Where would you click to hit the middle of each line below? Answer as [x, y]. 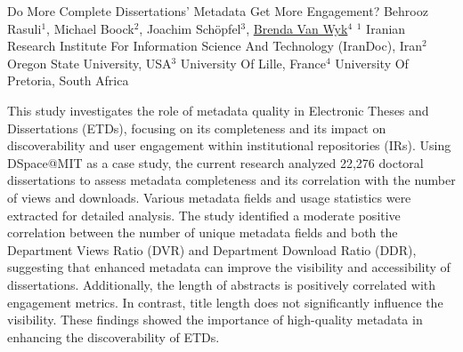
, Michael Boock [90, 28]
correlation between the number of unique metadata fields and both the [203, 232]
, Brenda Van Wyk [297, 28]
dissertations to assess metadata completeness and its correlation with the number [231, 180]
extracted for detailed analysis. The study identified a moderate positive [204, 215]
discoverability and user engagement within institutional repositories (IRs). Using [229, 145]
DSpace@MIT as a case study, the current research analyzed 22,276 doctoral [215, 162]
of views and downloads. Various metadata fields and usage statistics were [209, 197]
